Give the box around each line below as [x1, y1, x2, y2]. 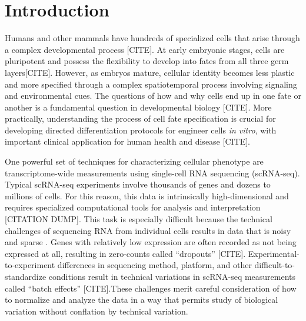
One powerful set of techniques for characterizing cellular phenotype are [5, 155, 264, 168]
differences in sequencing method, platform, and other [57, 259, 252, 271]
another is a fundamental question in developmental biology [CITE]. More [5, 101, 272, 113]
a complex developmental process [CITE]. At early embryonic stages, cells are [5, 43, 285, 55]
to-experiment [5, 259, 55, 271]
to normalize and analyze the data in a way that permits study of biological [5, 293, 278, 306]
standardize [5, 270, 46, 282]
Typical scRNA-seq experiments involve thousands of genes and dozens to [5, 178, 271, 190]
